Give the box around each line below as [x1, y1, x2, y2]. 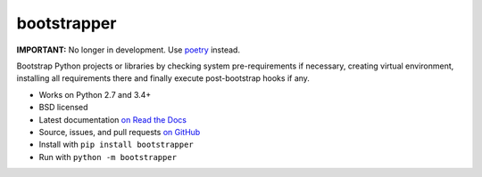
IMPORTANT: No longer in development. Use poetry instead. [16, 44, 241, 55]
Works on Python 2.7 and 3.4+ [38, 89, 152, 100]
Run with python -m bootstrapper [38, 151, 178, 162]
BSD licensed [38, 102, 88, 113]
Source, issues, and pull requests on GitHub [38, 126, 201, 137]
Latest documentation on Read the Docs [38, 114, 187, 125]
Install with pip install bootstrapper [38, 139, 194, 150]
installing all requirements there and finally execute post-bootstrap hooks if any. [16, 73, 310, 84]
